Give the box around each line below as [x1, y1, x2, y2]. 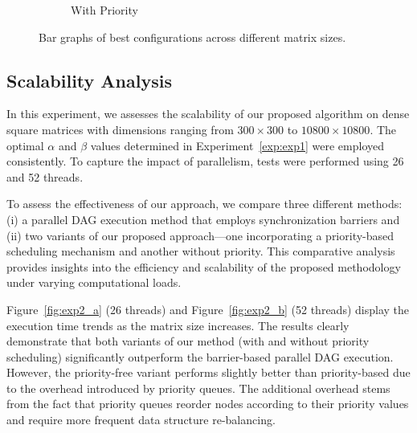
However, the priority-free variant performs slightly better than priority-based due [6, 364, 411, 381]
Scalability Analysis [6, 67, 172, 92]
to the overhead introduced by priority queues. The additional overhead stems [6, 379, 390, 396]
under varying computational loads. [6, 274, 182, 291]
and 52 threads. [6, 168, 84, 185]
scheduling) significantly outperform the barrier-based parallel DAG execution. [6, 348, 394, 365]
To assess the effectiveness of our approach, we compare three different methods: [6, 195, 403, 212]
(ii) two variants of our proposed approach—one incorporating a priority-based [6, 227, 395, 243]
